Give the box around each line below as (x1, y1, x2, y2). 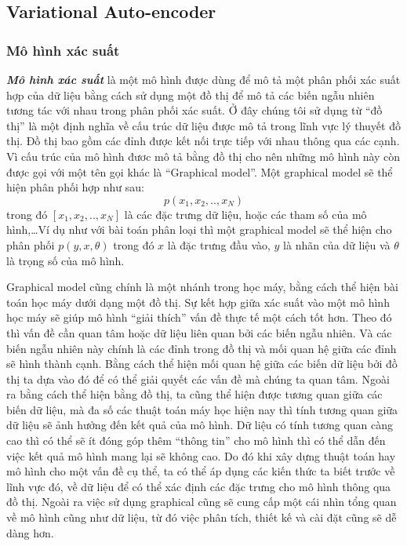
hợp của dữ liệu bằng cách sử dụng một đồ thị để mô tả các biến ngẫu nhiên (6, 86, 375, 103)
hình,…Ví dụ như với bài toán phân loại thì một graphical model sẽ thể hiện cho (6, 221, 392, 238)
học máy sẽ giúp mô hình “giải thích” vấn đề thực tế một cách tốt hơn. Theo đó (6, 309, 392, 326)
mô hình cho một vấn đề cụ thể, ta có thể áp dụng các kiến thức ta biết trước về (6, 463, 395, 479)
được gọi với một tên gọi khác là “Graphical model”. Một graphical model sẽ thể (6, 163, 393, 180)
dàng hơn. (6, 524, 54, 541)
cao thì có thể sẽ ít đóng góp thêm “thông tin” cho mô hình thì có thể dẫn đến (6, 432, 386, 449)
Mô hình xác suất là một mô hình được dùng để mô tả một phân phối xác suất (6, 71, 401, 87)
